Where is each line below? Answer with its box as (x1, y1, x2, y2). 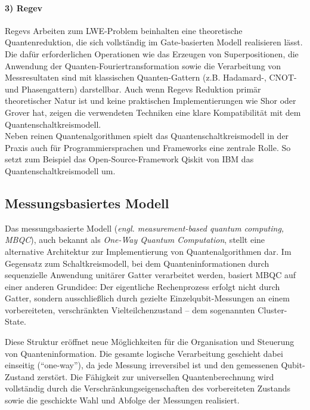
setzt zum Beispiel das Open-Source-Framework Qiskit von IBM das (5, 153, 254, 165)
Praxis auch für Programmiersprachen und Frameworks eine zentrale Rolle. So (5, 141, 291, 153)
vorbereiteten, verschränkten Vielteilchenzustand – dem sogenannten (5, 303, 255, 316)
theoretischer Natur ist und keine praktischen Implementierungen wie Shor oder (5, 94, 296, 107)
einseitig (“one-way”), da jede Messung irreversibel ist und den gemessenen (5, 359, 278, 371)
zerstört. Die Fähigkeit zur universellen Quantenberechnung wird (37, 370, 274, 383)
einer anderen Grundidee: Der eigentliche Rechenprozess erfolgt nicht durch (5, 280, 280, 292)
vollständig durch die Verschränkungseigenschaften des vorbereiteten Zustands (5, 382, 291, 394)
